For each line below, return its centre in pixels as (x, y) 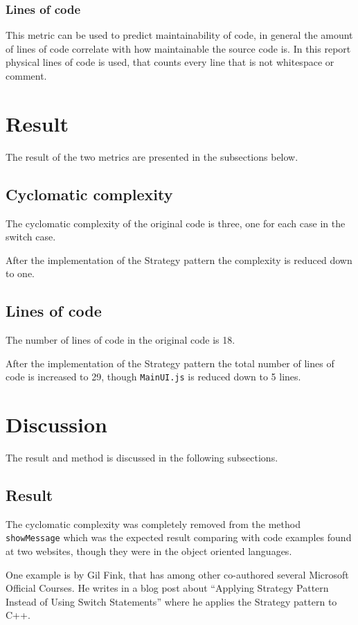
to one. (20, 273)
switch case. (31, 237)
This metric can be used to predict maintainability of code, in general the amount (179, 35)
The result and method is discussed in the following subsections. (142, 458)
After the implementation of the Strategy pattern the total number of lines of (170, 363)
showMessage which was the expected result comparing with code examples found (179, 537)
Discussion (56, 424)
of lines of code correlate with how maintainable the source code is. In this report (178, 48)
